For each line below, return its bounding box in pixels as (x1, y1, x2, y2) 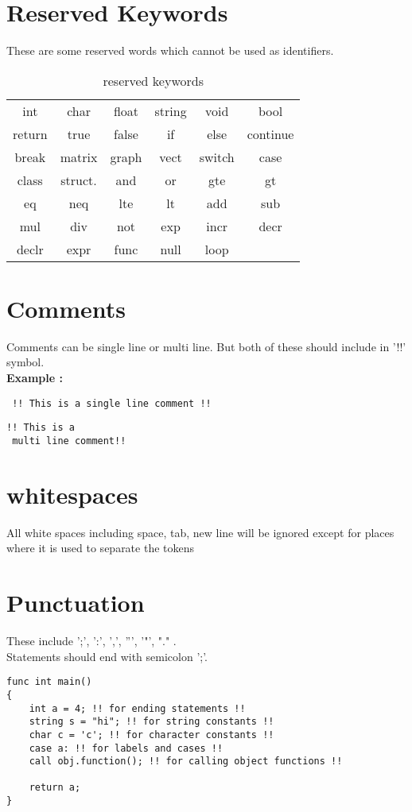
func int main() (6, 676, 92, 688)
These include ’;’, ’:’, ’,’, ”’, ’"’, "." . (6, 632, 177, 649)
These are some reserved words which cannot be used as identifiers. (6, 42, 334, 59)
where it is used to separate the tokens (6, 539, 195, 556)
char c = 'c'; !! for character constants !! (29, 729, 274, 740)
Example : (6, 369, 63, 386)
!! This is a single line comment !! (12, 397, 212, 409)
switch (199, 147, 235, 166)
